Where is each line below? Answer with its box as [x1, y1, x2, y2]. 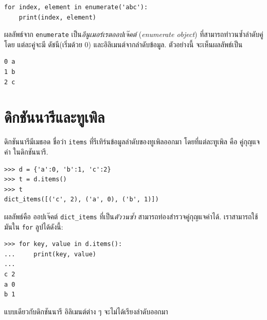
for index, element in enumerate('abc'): [4, 4, 148, 11]
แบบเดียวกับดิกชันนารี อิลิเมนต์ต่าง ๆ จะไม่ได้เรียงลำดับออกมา [4, 306, 168, 316]
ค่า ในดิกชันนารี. [4, 146, 48, 157]
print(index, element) [19, 13, 96, 21]
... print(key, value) [4, 250, 96, 258]
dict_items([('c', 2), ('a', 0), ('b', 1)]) [4, 196, 159, 203]
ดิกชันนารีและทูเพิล [4, 106, 105, 127]
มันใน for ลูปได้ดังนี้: [4, 221, 63, 232]
